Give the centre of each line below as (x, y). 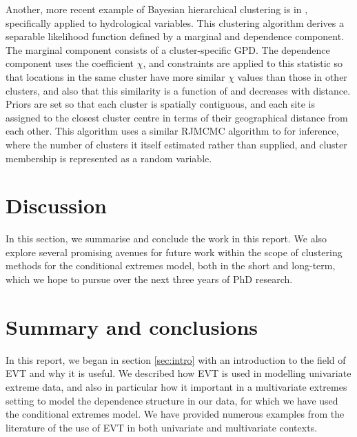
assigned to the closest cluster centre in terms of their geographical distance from (177, 117)
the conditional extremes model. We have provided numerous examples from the (175, 414)
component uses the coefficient (70, 63)
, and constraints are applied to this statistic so (243, 63)
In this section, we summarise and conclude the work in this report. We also (166, 239)
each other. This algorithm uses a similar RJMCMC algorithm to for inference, (172, 131)
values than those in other (292, 76)
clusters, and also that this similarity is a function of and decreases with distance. (178, 90)
